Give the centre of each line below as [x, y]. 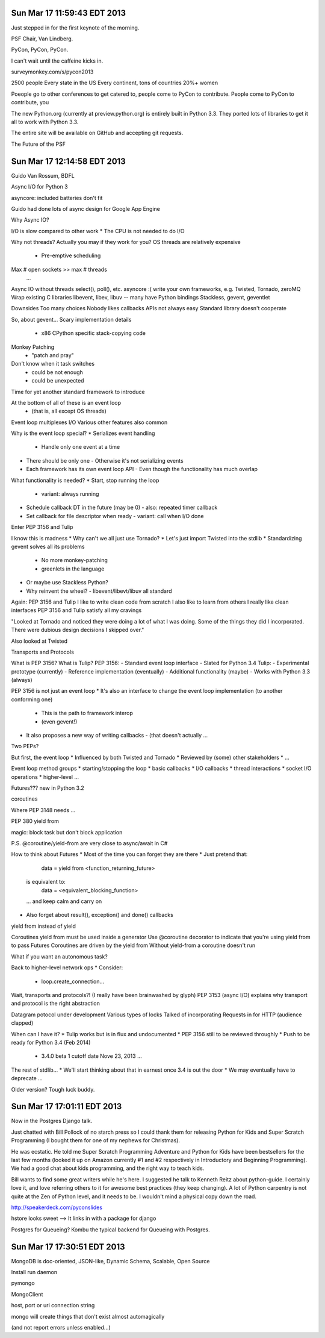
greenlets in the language [73, 569]
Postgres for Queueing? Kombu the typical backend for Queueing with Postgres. [110, 1230]
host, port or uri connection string [53, 1305]
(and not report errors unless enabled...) [61, 1327]
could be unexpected [58, 381]
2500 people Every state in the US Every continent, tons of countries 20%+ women [115, 83]
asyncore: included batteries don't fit [57, 198]
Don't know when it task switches [53, 364]
